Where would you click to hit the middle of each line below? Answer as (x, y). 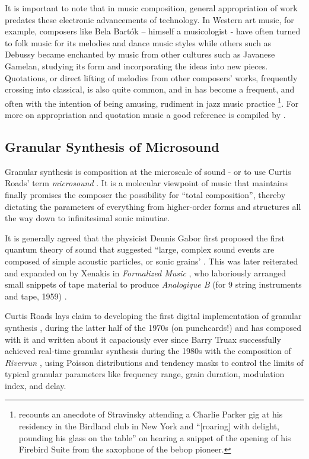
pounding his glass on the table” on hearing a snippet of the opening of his (155, 437)
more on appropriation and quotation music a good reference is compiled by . (145, 114)
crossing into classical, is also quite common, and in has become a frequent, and (150, 89)
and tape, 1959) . (36, 296)
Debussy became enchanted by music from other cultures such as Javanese (140, 54)
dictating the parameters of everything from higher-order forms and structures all (153, 206)
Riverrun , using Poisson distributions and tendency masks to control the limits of (154, 362)
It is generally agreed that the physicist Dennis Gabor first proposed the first (145, 238)
